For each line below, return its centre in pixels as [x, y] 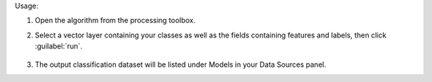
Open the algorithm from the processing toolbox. [115, 21]
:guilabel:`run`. [59, 46]
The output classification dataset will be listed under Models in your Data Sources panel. [181, 64]
